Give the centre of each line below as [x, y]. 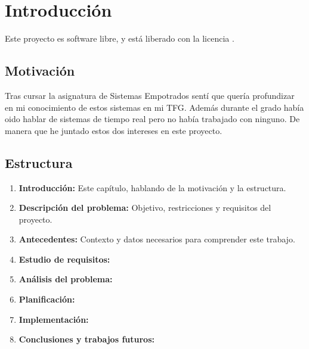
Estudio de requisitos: [64, 259]
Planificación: [47, 299]
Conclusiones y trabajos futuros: [86, 339]
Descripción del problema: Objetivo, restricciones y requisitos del [145, 208]
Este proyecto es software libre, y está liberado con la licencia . [120, 38]
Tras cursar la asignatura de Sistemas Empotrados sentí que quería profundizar [150, 95]
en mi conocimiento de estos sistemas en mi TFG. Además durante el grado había [154, 107]
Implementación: [54, 319]
